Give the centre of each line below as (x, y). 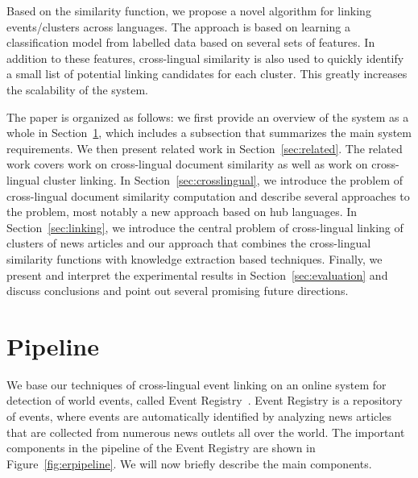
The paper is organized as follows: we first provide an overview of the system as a (208, 116)
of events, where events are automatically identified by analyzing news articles (199, 416)
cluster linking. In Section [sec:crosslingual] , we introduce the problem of (223, 179)
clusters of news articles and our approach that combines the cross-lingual (189, 243)
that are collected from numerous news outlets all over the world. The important (206, 432)
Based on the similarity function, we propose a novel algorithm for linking (189, 10)
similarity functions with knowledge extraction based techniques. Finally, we (195, 258)
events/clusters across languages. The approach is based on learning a (178, 26)
